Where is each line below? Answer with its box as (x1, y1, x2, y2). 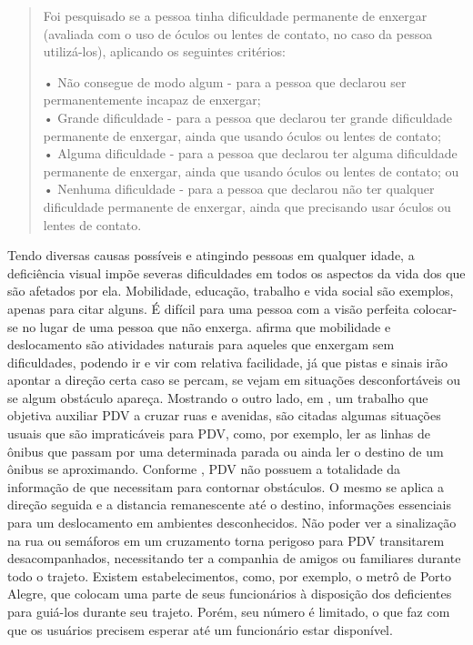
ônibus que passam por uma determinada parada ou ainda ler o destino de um (7, 441, 444, 460)
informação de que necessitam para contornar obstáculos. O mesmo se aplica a (7, 477, 445, 496)
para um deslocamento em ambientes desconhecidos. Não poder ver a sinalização (7, 513, 457, 532)
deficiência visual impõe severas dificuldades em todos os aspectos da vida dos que (7, 263, 466, 282)
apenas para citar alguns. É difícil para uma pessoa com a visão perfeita (7, 298, 409, 317)
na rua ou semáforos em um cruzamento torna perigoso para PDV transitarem (7, 530, 445, 549)
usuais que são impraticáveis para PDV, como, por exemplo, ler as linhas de (7, 424, 430, 443)
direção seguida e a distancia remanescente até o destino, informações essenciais (7, 495, 451, 514)
